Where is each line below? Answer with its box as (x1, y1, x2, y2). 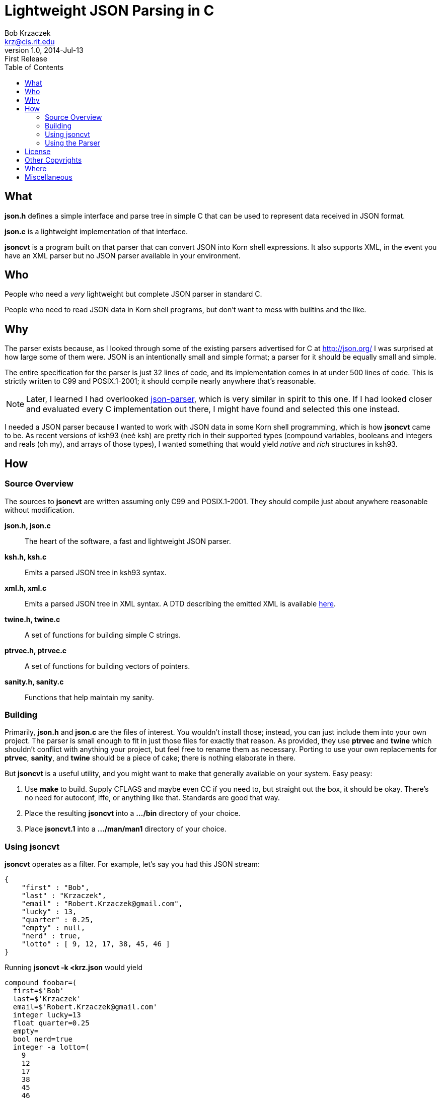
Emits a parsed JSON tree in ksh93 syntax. (25, 568, 167, 577)
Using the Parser (45, 138, 100, 147)
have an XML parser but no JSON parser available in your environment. (5, 251, 241, 260)
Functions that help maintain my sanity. (25, 693, 154, 702)
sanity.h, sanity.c (5, 677, 64, 686)
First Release (5, 54, 47, 63)
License (25, 147, 51, 156)
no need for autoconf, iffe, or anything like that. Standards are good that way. (25, 793, 280, 802)
